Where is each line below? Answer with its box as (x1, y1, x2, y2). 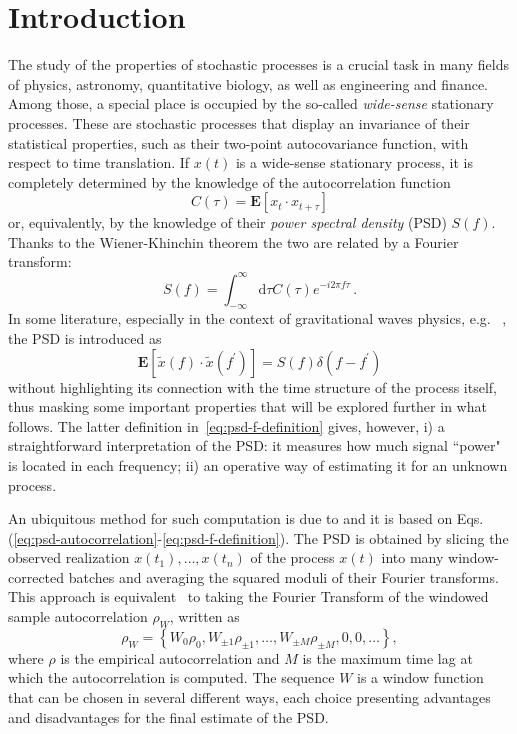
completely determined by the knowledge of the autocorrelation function (8, 171, 451, 192)
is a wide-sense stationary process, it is (235, 152, 473, 173)
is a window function (357, 667, 484, 688)
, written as (169, 606, 240, 627)
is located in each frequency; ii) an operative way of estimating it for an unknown (8, 454, 508, 475)
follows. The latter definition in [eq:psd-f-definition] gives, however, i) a (8, 415, 445, 436)
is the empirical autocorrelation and (60, 647, 280, 668)
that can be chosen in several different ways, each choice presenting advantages (8, 687, 491, 708)
